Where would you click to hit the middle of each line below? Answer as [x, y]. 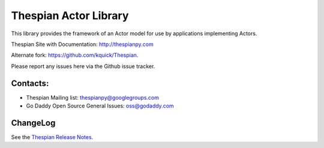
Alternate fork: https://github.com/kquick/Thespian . [75, 55]
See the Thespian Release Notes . [52, 137]
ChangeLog [33, 123]
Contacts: [30, 83]
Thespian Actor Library [70, 16]
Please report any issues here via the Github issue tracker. [83, 66]
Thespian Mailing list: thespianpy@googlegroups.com [92, 97]
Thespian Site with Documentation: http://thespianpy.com [82, 44]
